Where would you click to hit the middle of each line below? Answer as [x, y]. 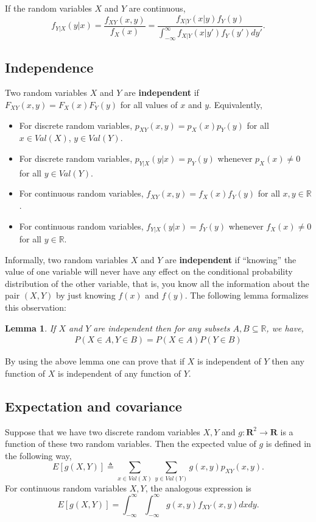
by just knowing [86, 295]
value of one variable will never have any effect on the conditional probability [149, 271]
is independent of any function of [120, 373]
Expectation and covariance [93, 406]
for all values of [149, 105]
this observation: [36, 307]
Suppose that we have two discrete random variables [103, 431]
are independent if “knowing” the [231, 259]
